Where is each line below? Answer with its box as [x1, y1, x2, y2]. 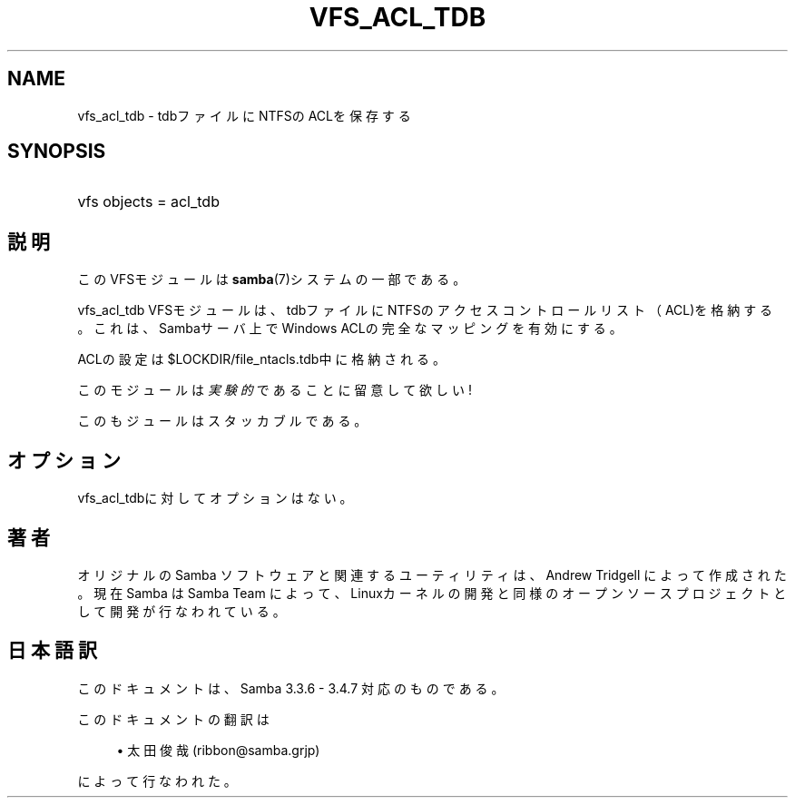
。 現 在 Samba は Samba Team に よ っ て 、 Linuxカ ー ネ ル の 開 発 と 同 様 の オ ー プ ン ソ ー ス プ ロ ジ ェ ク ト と [77, 584, 787, 601]
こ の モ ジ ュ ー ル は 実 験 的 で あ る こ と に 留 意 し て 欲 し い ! [77, 382, 472, 398]
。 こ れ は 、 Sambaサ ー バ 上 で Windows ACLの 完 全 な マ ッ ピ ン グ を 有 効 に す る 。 [77, 320, 623, 337]
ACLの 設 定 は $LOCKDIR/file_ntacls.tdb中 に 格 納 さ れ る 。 [77, 351, 446, 368]
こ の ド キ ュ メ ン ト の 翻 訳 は [77, 711, 270, 727]
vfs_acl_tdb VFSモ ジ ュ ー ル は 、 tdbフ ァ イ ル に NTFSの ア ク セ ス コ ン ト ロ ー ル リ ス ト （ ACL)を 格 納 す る [77, 302, 773, 319]
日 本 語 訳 [7, 639, 97, 663]
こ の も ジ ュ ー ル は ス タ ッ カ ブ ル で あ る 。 [77, 413, 368, 429]
